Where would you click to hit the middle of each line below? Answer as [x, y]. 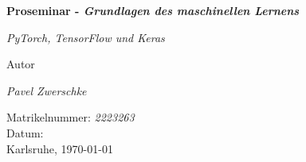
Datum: [25, 132]
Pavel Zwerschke [47, 90]
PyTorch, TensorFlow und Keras [86, 37]
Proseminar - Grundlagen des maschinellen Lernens [153, 10]
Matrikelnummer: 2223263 [71, 117]
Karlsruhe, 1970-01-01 [60, 148]
